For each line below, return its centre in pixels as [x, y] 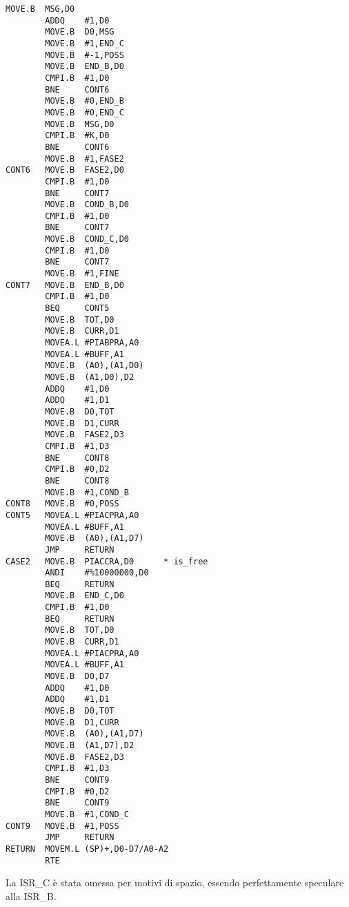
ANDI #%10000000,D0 [97, 573]
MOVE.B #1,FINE [82, 274]
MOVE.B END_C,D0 [84, 596]
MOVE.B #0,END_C [84, 112]
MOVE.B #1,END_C [84, 43]
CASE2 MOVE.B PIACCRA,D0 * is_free [107, 561]
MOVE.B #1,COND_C [87, 814]
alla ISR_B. [31, 896]
